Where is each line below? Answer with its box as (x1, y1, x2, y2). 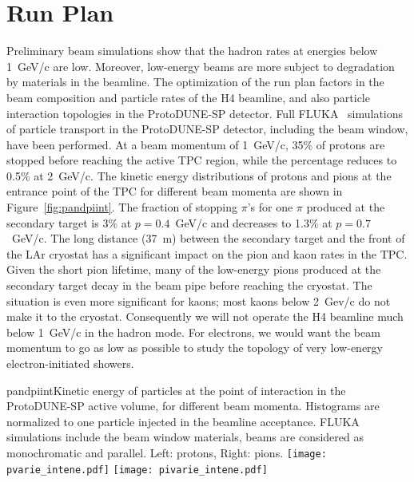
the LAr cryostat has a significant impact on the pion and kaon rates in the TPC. (6, 245, 408, 262)
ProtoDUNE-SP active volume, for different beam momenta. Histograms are (6, 397, 380, 414)
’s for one (247, 199, 293, 215)
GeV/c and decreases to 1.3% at (175, 214, 332, 231)
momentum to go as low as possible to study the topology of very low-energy (6, 339, 383, 356)
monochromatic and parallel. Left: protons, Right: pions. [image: (6, 444, 327, 460)
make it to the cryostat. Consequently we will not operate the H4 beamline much (6, 308, 404, 325)
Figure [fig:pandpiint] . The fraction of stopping (6, 199, 237, 215)
